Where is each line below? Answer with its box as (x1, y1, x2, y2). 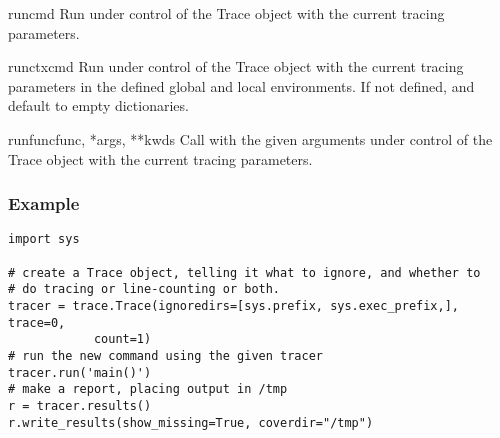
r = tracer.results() (8, 398, 152, 413)
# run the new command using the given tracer (8, 348, 323, 363)
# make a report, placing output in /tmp (8, 382, 288, 397)
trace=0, (8, 315, 66, 330)
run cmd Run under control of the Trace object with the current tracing (8, 3, 445, 23)
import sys (8, 232, 80, 247)
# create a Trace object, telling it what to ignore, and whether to (8, 265, 481, 280)
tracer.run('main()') (8, 365, 152, 380)
